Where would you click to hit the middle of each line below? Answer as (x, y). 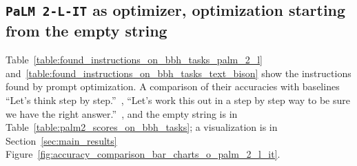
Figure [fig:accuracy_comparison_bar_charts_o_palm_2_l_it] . (143, 154)
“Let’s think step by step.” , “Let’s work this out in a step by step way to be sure (178, 100)
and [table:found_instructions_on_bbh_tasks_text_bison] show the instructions (178, 73)
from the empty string (86, 31)
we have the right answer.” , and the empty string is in (122, 113)
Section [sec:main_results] (61, 140)
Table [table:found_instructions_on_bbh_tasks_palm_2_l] (134, 60)
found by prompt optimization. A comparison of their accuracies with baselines (173, 86)
